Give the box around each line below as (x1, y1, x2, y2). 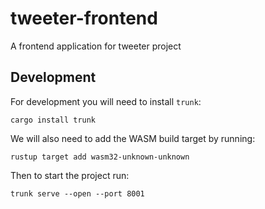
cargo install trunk (10, 115, 97, 125)
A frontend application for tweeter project (10, 40, 182, 52)
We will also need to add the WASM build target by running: (10, 132, 256, 144)
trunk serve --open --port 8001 (10, 188, 145, 199)
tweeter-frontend (10, 7, 158, 30)
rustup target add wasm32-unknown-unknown (10, 152, 190, 162)
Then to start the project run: (10, 169, 130, 181)
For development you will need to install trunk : (10, 95, 202, 107)
